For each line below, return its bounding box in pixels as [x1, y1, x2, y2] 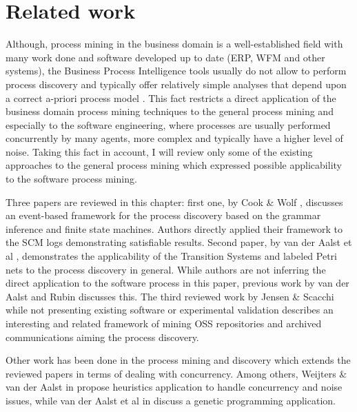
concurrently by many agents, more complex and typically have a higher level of [6, 131, 343, 145]
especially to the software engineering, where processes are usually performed [6, 117, 331, 132]
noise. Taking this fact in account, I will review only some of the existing [6, 144, 313, 158]
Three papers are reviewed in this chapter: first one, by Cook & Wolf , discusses [6, 194, 343, 209]
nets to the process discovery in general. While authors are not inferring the [6, 262, 326, 276]
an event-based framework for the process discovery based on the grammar [6, 208, 321, 223]
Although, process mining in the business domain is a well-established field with [6, 37, 343, 51]
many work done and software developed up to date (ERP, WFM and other [6, 50, 325, 64]
